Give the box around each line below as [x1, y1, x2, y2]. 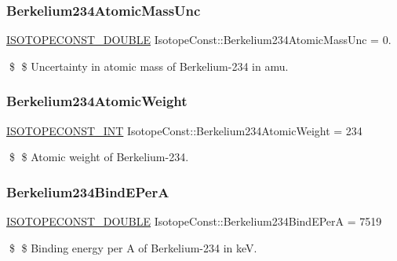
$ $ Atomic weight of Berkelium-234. [9, 149, 189, 165]
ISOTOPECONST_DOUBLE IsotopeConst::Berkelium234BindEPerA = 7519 [6, 213, 382, 230]
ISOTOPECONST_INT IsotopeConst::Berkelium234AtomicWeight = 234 [6, 122, 362, 138]
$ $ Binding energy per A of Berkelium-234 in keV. [9, 239, 257, 255]
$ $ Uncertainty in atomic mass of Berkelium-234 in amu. [9, 57, 289, 74]
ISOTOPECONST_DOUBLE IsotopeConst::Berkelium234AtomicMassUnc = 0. [6, 31, 392, 48]
